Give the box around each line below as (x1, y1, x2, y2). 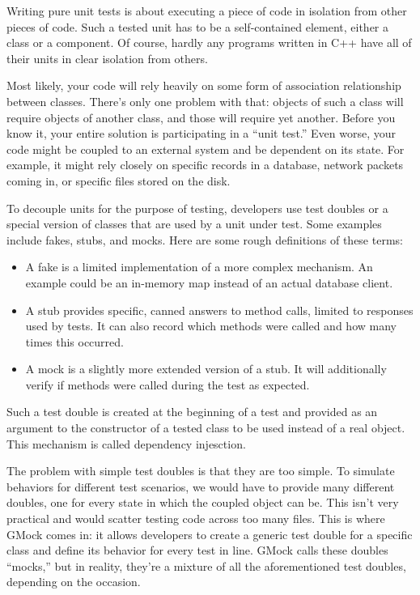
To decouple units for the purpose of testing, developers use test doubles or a (6, 199, 388, 216)
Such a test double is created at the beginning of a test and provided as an (6, 403, 378, 420)
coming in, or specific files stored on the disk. (6, 172, 231, 189)
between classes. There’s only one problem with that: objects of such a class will (6, 92, 404, 109)
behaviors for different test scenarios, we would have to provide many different (6, 478, 395, 495)
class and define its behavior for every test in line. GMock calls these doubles (6, 542, 388, 559)
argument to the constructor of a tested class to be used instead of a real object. (6, 419, 405, 436)
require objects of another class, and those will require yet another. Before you (6, 108, 396, 125)
